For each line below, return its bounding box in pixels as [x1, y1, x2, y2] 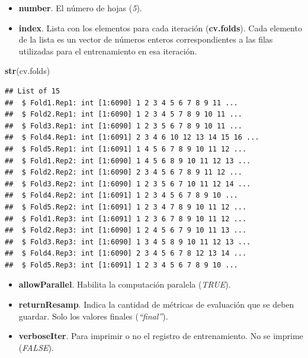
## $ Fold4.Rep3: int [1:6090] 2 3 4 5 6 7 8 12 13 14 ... [5, 249, 247, 258]
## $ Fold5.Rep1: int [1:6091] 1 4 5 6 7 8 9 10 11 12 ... [5, 144, 247, 153]
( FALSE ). [18, 341, 54, 353]
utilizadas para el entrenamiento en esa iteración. [18, 44, 197, 57]
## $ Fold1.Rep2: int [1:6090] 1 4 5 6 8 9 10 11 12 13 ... [5, 156, 251, 165]
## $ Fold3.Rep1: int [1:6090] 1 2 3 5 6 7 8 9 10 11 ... [5, 121, 242, 130]
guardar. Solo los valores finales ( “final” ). [18, 309, 168, 322]
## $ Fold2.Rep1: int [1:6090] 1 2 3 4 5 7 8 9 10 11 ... [5, 110, 242, 119]
